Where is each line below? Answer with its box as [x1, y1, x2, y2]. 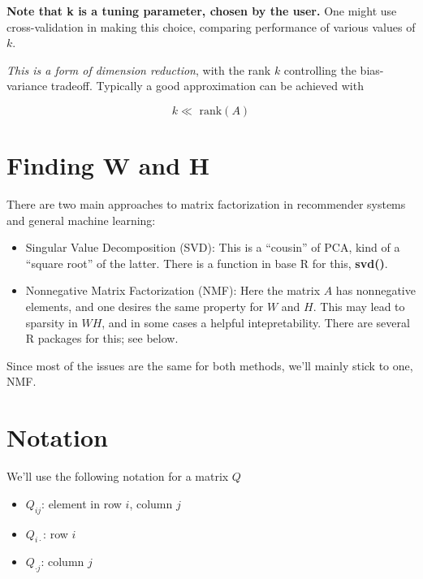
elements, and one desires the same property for [25, 298, 264, 315]
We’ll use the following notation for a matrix [6, 468, 229, 485]
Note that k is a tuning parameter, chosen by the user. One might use [6, 2, 397, 19]
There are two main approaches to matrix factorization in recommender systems [6, 196, 406, 213]
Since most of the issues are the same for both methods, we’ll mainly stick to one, [6, 356, 413, 374]
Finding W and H [6, 149, 210, 182]
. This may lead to [313, 298, 405, 315]
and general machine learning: [6, 211, 156, 228]
